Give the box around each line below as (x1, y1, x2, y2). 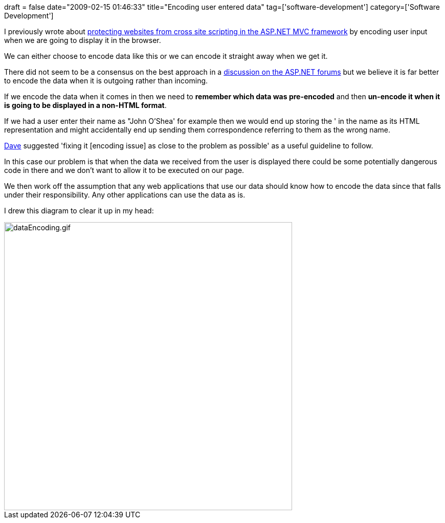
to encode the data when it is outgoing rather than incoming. (4, 76, 208, 85)
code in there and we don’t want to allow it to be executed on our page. (4, 166, 244, 175)
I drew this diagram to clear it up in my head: (4, 206, 154, 215)
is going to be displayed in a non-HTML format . (4, 101, 167, 110)
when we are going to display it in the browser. (4, 36, 161, 45)
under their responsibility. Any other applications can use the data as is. (4, 190, 246, 199)
